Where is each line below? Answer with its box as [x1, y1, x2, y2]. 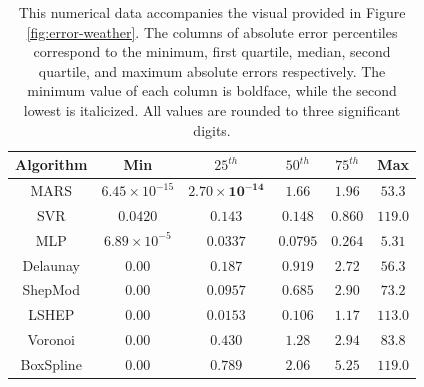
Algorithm [15, 154, 88, 175]
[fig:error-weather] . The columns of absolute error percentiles [26, 21, 398, 42]
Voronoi [27, 329, 75, 350]
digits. [193, 119, 231, 140]
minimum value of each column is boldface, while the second [27, 80, 397, 101]
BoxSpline [20, 353, 82, 374]
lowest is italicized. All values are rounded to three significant [23, 99, 401, 120]
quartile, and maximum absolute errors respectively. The [38, 60, 386, 81]
